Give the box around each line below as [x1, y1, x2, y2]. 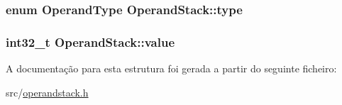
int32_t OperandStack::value [6, 33, 175, 50]
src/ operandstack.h [6, 84, 89, 99]
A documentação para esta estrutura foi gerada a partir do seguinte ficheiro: [6, 61, 337, 76]
